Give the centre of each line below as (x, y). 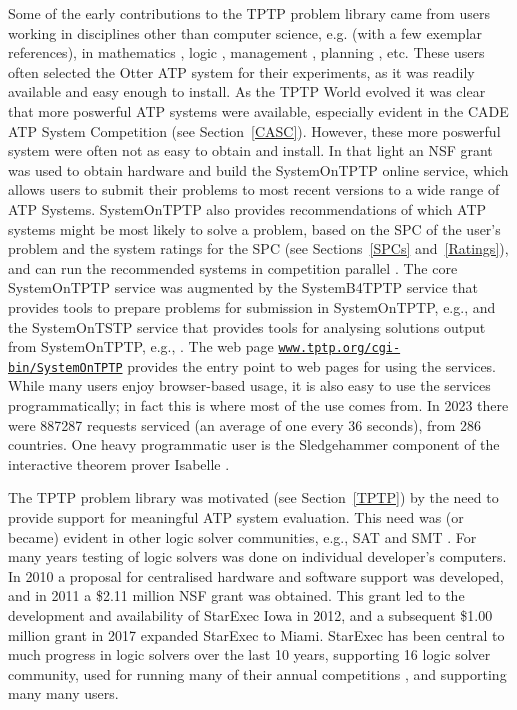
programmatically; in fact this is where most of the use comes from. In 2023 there (258, 405)
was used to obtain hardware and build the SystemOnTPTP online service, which (258, 169)
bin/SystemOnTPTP (65, 367)
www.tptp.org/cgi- (339, 348)
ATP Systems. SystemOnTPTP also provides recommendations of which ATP (247, 208)
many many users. (63, 693)
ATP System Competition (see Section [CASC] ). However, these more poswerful (254, 130)
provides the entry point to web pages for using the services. (312, 365)
